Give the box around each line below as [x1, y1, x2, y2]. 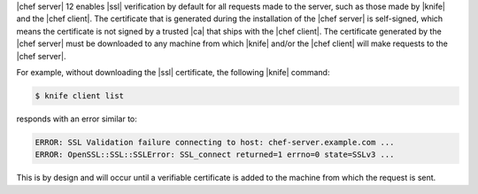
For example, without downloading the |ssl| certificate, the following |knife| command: [16, 66, 330, 77]
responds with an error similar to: [16, 113, 137, 124]
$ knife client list [35, 90, 124, 101]
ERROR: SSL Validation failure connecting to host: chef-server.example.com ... [35, 137, 395, 147]
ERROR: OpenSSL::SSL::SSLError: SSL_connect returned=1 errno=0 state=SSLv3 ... [35, 150, 395, 159]
